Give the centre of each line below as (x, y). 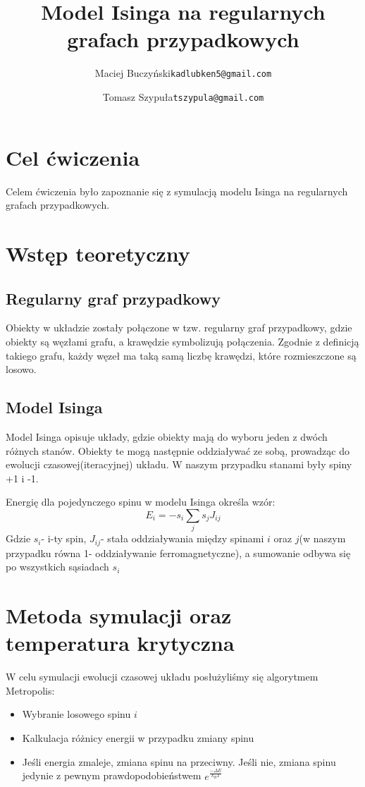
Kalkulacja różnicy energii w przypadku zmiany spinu (138, 737)
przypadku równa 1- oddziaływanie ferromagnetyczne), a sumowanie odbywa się (178, 553)
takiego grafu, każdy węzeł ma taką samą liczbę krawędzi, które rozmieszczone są (181, 355)
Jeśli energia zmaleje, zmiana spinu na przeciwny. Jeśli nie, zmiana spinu (179, 761)
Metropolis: (30, 690)
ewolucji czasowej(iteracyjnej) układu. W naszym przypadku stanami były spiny (179, 464)
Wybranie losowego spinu (76, 714)
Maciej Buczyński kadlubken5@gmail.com (183, 73)
